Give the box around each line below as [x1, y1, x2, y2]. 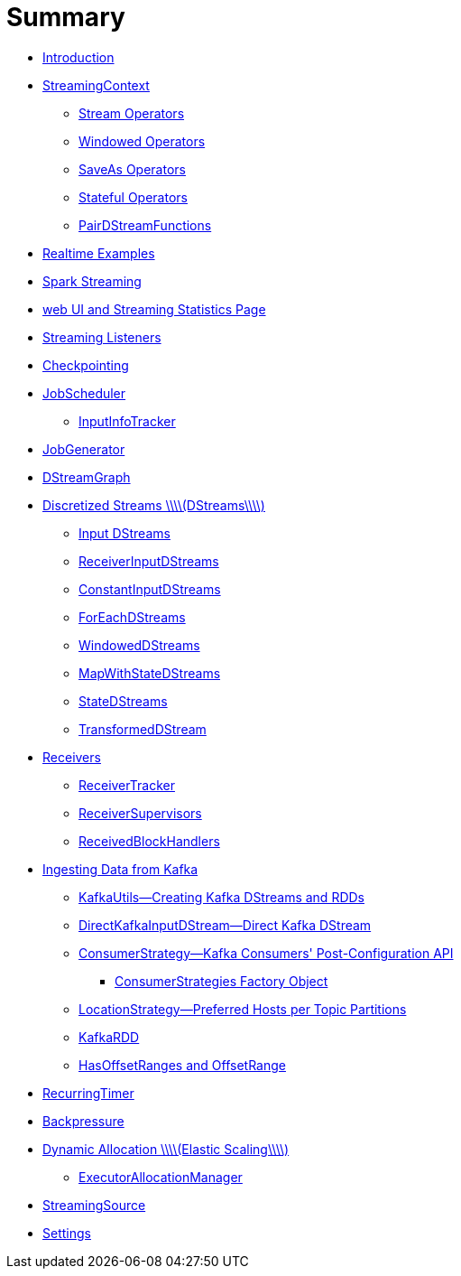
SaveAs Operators [78, 161, 186, 177]
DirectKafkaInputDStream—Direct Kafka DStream [78, 917, 372, 933]
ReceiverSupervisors [78, 805, 202, 821]
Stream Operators [78, 105, 185, 121]
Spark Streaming [42, 273, 142, 289]
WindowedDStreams [78, 637, 200, 653]
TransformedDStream [78, 721, 207, 737]
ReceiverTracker [78, 777, 175, 793]
